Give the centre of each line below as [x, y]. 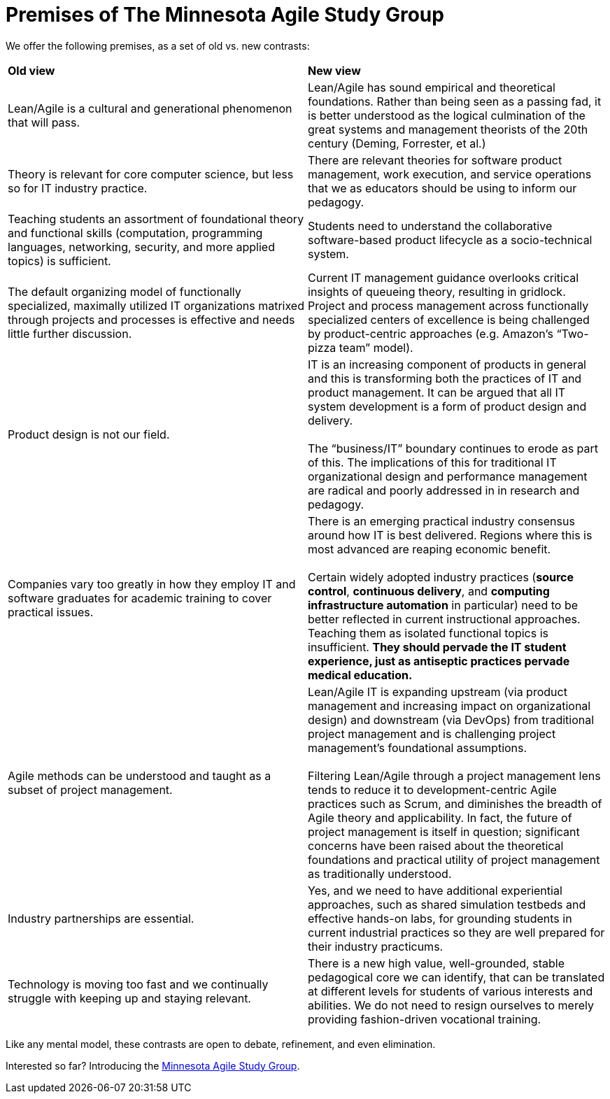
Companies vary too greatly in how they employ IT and [152, 584]
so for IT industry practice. [78, 188]
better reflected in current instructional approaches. [444, 619]
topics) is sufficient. [59, 261]
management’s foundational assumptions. [418, 747]
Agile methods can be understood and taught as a [140, 775]
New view [334, 70]
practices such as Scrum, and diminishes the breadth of [455, 803]
